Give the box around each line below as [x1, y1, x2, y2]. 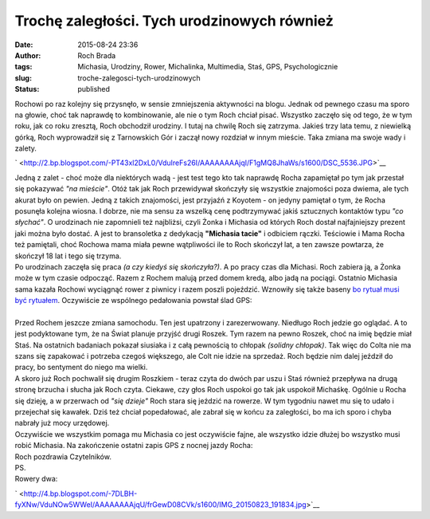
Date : [14, 40, 33, 49]
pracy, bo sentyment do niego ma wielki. [14, 363, 148, 372]
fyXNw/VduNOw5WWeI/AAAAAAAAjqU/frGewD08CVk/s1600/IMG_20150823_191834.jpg [14, 500, 307, 509]
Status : [14, 85, 40, 94]
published [77, 85, 111, 94]
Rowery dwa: [14, 474, 58, 484]
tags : [14, 62, 33, 72]
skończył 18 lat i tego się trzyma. [14, 251, 122, 261]
